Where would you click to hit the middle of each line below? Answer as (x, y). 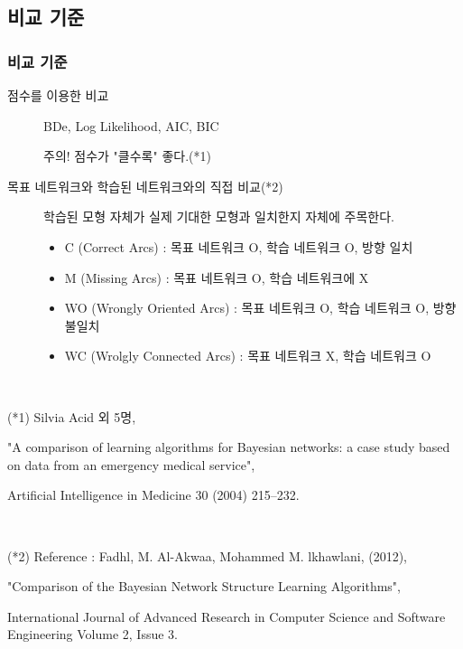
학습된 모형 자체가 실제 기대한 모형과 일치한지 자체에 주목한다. (219, 216)
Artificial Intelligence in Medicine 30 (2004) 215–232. (153, 495)
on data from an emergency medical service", (131, 464)
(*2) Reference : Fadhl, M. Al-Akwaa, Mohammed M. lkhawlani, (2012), (208, 555)
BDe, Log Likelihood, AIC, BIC (131, 125)
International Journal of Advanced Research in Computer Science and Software (227, 616)
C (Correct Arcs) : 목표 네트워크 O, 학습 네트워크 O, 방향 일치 (239, 246)
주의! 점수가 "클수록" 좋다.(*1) (127, 156)
